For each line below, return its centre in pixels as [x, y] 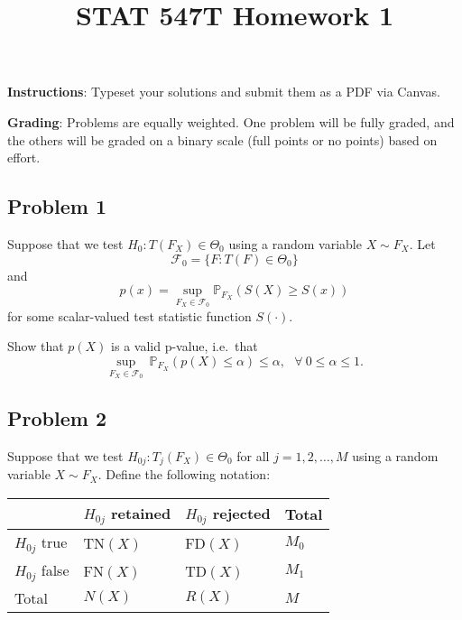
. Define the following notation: [184, 474]
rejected [241, 513]
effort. [24, 157]
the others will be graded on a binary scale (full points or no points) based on [222, 139]
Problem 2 [57, 417]
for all [253, 455]
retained [141, 513]
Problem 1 [57, 206]
